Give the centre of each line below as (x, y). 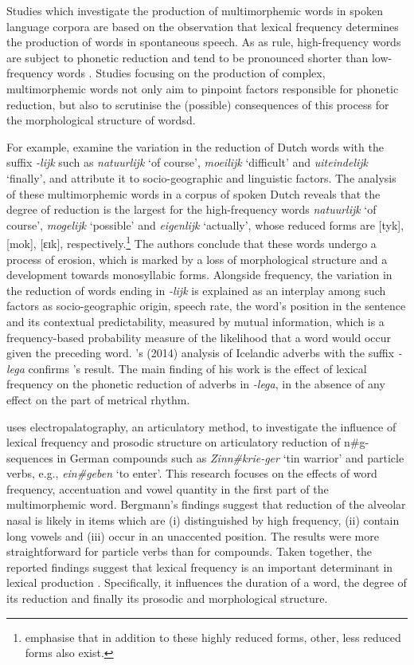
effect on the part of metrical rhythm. (98, 399)
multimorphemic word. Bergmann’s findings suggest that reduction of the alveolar (206, 504)
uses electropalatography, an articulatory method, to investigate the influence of (201, 426)
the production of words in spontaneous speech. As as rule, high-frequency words (204, 42)
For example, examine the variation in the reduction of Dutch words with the (195, 146)
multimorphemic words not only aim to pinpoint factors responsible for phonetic (203, 88)
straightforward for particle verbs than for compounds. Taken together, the (189, 551)
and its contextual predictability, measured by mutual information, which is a (195, 321)
